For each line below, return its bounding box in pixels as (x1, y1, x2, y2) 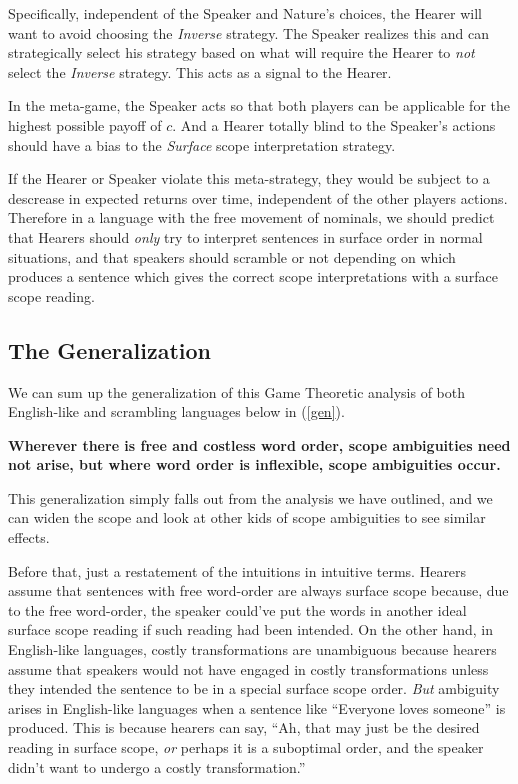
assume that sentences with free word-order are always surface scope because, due (8, 580, 509, 601)
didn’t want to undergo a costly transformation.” (8, 756, 306, 777)
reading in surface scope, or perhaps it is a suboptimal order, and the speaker (8, 737, 484, 758)
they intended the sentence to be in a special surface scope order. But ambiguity (8, 678, 500, 699)
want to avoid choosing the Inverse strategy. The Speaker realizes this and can (8, 22, 489, 43)
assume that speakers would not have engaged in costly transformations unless (8, 658, 489, 679)
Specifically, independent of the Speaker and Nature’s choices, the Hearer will (8, 3, 482, 23)
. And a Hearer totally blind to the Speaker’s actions (172, 114, 496, 135)
